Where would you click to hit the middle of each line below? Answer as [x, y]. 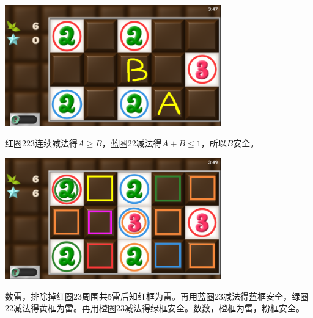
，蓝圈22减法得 [132, 143]
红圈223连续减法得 [41, 143]
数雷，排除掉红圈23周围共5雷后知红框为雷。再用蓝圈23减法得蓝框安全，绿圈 [157, 296]
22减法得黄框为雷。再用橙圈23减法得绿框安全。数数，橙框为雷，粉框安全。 [155, 308]
